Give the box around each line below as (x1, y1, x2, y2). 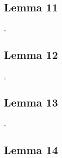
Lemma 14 (4, 142, 58, 157)
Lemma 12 (4, 47, 58, 62)
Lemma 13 (4, 94, 58, 109)
